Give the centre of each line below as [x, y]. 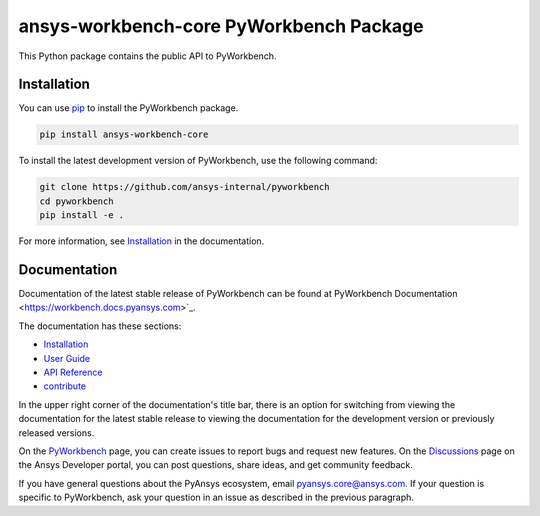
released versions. [56, 432]
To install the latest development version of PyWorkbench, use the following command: [198, 161]
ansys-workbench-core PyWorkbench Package [221, 26]
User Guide [67, 358]
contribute [65, 386]
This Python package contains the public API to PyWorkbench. [147, 56]
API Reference [73, 372]
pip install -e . [82, 215]
